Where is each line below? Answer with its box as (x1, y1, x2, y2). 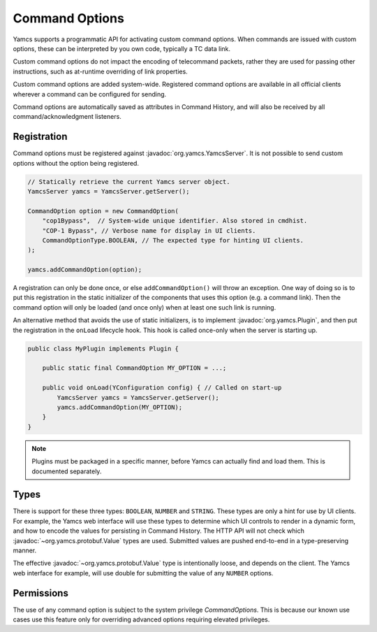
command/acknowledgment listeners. (13, 113, 121, 121)
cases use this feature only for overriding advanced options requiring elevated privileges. (13, 615, 270, 624)
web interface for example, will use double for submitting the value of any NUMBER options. (13, 568, 274, 577)
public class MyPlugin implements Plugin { (27, 345, 179, 352)
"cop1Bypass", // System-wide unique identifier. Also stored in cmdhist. (42, 217, 308, 225)
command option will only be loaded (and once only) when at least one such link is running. (13, 303, 276, 311)
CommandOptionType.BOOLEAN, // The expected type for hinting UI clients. (42, 236, 304, 244)
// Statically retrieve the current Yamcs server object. (27, 178, 230, 185)
